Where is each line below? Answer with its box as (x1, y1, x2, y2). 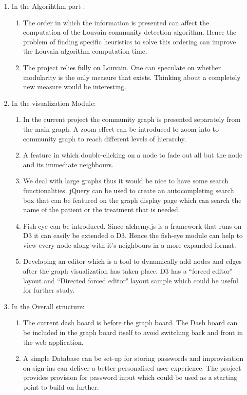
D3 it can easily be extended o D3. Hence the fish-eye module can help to (23, 230, 243, 240)
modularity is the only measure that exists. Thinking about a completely (23, 72, 241, 82)
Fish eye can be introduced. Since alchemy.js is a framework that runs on (23, 220, 242, 231)
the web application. (23, 336, 84, 347)
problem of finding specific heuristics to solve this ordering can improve (23, 36, 236, 46)
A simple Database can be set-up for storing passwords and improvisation (23, 353, 244, 363)
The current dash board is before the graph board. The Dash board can (23, 317, 238, 328)
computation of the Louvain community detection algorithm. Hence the (23, 27, 236, 37)
